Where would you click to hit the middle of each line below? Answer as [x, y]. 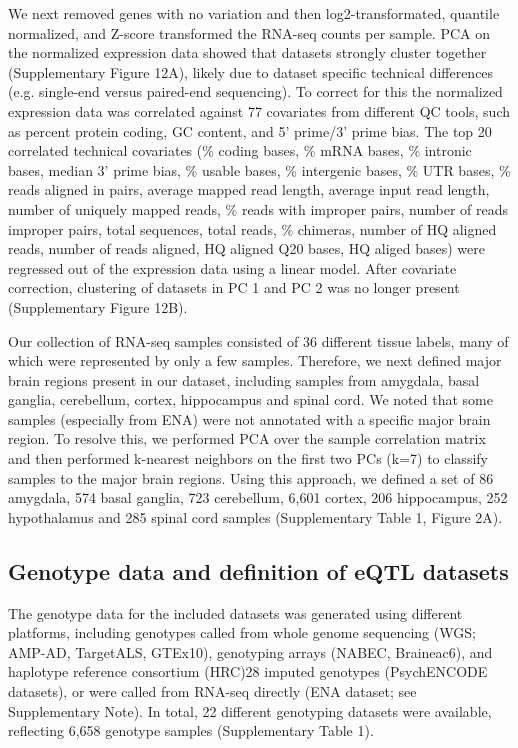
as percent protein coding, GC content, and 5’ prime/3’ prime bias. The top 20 [250, 130]
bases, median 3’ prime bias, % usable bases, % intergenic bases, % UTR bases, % [259, 169]
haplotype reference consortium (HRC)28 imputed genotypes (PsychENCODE [248, 671]
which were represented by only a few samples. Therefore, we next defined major [255, 360]
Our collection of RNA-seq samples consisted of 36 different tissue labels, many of [258, 340]
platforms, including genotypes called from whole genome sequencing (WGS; [242, 632]
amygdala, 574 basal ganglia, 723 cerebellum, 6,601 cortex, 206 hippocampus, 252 [258, 497]
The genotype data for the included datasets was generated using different [235, 612]
